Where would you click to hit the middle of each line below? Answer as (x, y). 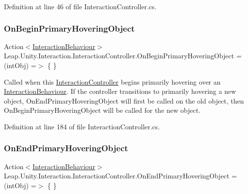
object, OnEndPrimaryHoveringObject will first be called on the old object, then (124, 100)
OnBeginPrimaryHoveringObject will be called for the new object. (102, 110)
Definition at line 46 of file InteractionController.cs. (80, 6)
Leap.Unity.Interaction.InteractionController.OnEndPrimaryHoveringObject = (121, 176)
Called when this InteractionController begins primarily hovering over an (112, 81)
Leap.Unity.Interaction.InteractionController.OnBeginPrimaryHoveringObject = (123, 56)
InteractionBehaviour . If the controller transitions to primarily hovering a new (120, 91)
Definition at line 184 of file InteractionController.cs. (82, 126)
